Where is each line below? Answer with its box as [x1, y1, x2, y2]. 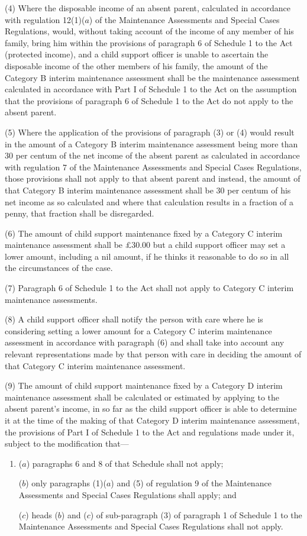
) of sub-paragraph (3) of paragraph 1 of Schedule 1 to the [90, 508, 302, 521]
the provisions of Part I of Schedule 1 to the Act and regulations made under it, [5, 425, 295, 438]
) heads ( [25, 508, 58, 521]
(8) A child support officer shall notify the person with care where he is [5, 313, 263, 325]
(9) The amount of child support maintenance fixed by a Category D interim [5, 379, 283, 392]
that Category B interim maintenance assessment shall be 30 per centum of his [5, 183, 291, 196]
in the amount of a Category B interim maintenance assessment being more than [5, 137, 298, 150]
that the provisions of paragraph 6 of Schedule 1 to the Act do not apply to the [5, 94, 293, 106]
